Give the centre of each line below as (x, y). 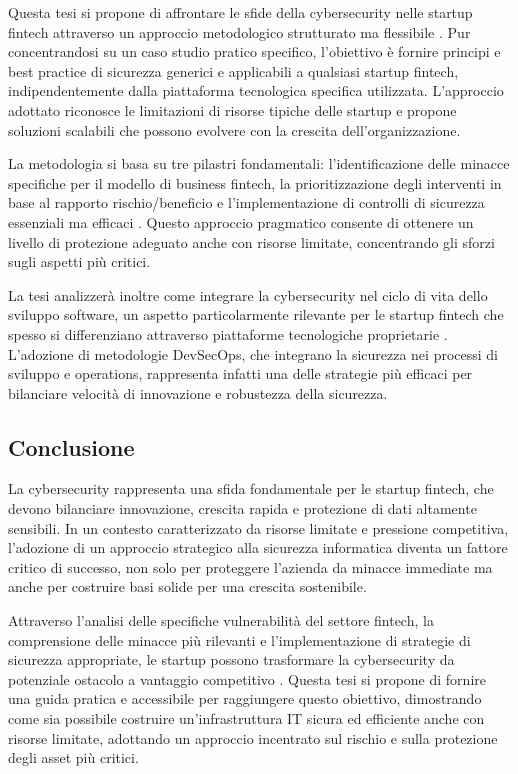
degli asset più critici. (73, 757)
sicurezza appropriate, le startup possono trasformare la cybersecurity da (231, 659)
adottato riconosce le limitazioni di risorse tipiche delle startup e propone (232, 109)
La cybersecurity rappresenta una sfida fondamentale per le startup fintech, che (251, 488)
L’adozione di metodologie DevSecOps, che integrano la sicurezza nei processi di (253, 353)
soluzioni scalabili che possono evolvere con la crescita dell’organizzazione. (234, 129)
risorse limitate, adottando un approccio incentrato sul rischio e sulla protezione (253, 737)
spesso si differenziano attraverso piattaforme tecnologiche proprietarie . (228, 333)
